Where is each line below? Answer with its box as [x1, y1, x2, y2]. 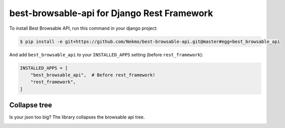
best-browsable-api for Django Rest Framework [9, 8, 213, 19]
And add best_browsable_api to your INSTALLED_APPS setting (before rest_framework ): [9, 51, 203, 57]
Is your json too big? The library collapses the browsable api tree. [9, 114, 145, 120]
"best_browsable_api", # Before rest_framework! [30, 72, 156, 78]
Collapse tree [9, 101, 52, 109]
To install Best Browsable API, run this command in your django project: [9, 25, 158, 31]
